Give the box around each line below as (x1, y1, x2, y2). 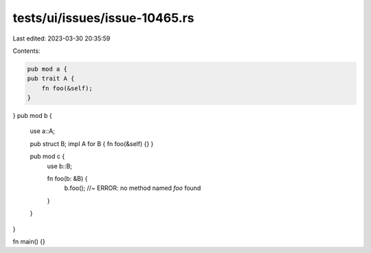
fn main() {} (12, 237, 46, 245)
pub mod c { (30, 152, 65, 160)
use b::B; (47, 162, 72, 170)
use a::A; (30, 127, 55, 135)
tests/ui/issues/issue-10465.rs (12, 10, 194, 25)
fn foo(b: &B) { (47, 175, 88, 183)
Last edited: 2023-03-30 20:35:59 (12, 34, 111, 43)
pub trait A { (27, 75, 75, 82)
